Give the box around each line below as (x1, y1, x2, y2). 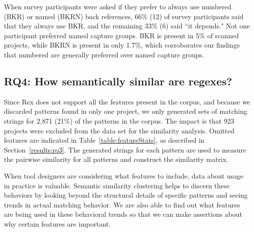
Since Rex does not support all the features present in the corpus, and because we (4, 96, 251, 106)
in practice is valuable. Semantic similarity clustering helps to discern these (4, 180, 230, 190)
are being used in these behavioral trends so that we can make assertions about (4, 209, 242, 219)
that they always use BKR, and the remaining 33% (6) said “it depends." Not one (4, 21, 250, 31)
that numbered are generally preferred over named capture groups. (4, 49, 204, 59)
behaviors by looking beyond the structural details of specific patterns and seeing (4, 190, 248, 200)
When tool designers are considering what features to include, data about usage (4, 170, 244, 180)
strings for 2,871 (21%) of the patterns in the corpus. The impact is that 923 (4, 115, 234, 126)
